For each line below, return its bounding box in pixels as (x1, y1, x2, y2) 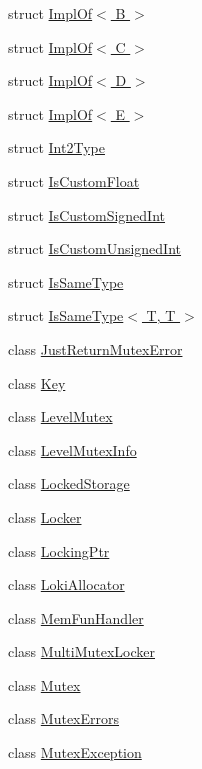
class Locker (8, 506, 82, 527)
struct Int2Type (8, 137, 105, 158)
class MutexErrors (8, 708, 120, 729)
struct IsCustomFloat (8, 170, 140, 191)
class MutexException (8, 742, 142, 763)
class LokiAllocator (8, 574, 125, 595)
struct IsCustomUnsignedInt (8, 238, 182, 259)
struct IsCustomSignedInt (8, 204, 166, 225)
